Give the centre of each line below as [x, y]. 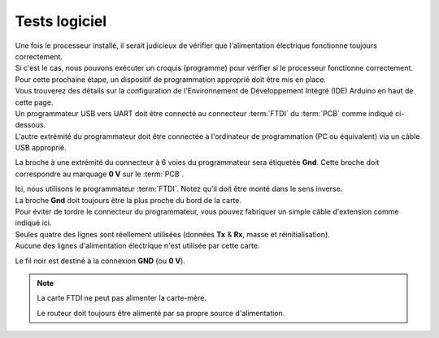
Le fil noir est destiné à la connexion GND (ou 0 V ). [100, 261]
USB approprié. [41, 148]
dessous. [30, 125]
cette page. [34, 102]
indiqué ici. [33, 223]
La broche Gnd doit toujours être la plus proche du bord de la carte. [128, 200]
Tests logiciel [61, 21]
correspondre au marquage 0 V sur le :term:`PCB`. [100, 174]
